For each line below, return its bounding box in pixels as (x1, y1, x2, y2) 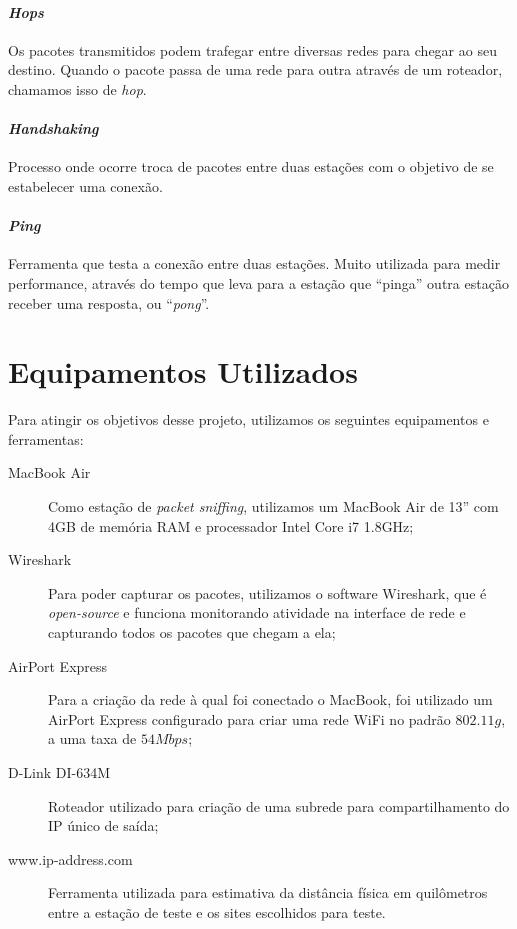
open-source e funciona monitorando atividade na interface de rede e (48, 602, 466, 623)
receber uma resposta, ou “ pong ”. (8, 292, 210, 313)
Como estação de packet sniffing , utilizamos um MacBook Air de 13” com (48, 496, 499, 517)
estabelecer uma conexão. (8, 175, 163, 196)
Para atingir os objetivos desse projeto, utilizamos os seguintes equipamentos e (8, 409, 489, 430)
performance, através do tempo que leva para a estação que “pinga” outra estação (8, 272, 509, 293)
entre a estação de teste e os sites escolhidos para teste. (48, 901, 386, 922)
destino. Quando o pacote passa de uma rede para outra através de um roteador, (8, 59, 503, 80)
